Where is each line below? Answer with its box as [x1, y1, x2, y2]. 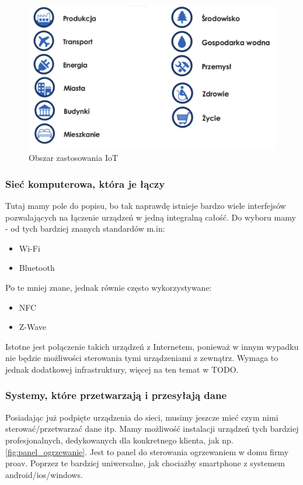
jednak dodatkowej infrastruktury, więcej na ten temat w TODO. [5, 363, 239, 375]
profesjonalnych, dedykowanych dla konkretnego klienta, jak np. [5, 434, 234, 446]
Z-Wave [19, 321, 47, 333]
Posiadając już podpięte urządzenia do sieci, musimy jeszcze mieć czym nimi [5, 411, 278, 423]
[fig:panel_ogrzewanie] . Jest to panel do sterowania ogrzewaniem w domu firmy [5, 445, 289, 458]
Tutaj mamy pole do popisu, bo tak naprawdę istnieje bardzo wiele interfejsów [5, 199, 286, 212]
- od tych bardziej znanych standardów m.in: [5, 222, 165, 235]
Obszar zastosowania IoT [29, 152, 119, 164]
